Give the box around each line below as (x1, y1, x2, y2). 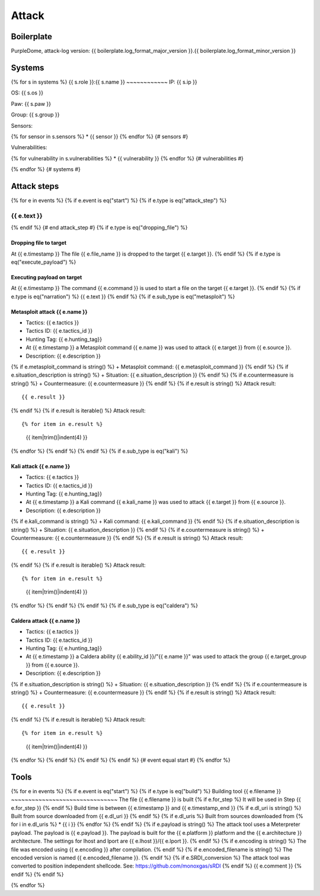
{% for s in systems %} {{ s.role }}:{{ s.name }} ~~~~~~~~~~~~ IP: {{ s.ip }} (11, 78, 198, 86)
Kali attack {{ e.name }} (11, 462, 71, 469)
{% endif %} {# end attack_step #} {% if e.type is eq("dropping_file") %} (11, 224, 188, 231)
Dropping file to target (11, 239, 67, 247)
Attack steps (11, 181, 59, 191)
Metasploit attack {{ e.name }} (11, 308, 88, 315)
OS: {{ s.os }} (11, 89, 44, 96)
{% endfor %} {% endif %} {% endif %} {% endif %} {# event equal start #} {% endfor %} (11, 756, 231, 764)
